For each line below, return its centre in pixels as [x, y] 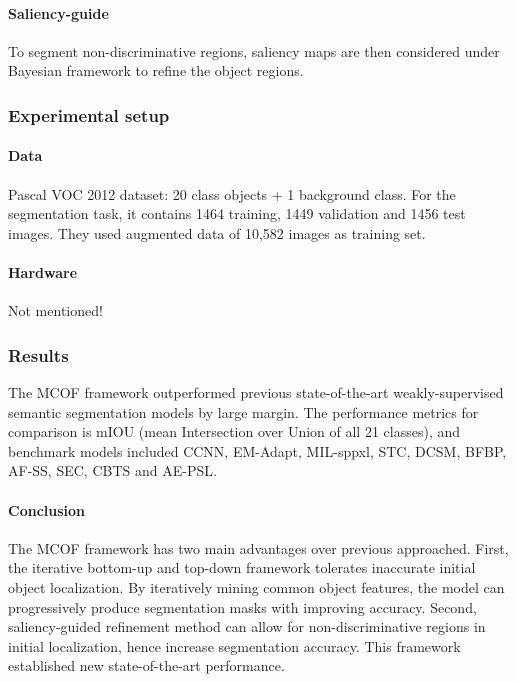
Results [38, 354]
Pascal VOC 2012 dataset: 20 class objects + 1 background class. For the [232, 193]
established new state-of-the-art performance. [146, 665]
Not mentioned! [55, 310]
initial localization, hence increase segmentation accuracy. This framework [234, 645]
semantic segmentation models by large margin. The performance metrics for [243, 411]
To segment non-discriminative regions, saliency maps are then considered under [254, 50]
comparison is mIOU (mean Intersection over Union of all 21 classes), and [234, 431]
